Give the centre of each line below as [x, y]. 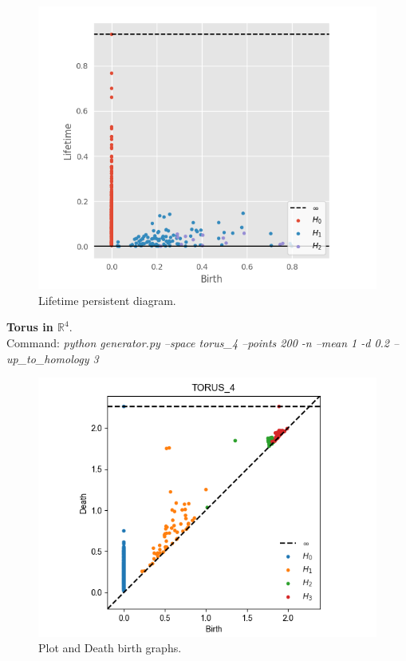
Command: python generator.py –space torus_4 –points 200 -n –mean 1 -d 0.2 [198, 343]
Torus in [30, 327]
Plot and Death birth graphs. [110, 648]
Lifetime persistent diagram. [107, 300]
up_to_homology [48, 358]
